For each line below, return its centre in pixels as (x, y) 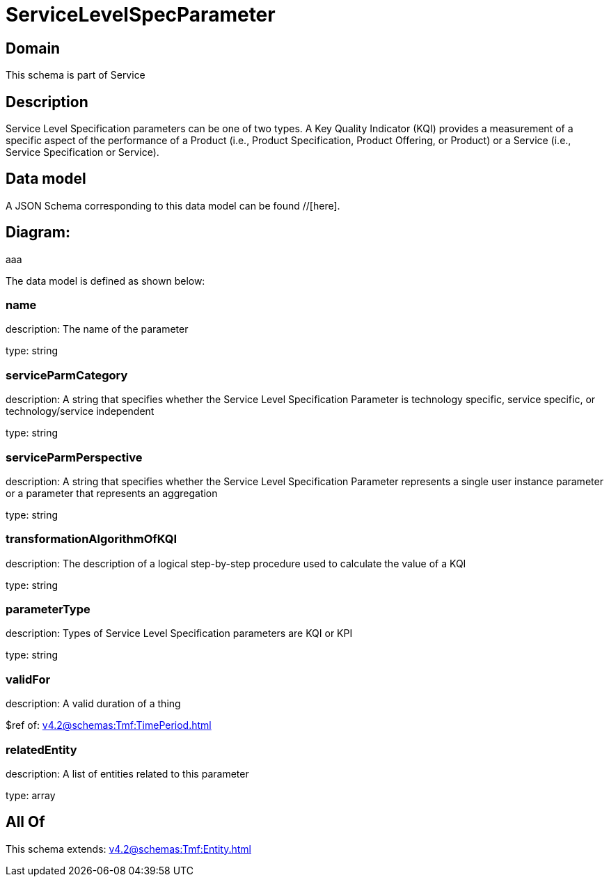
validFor (28, 679)
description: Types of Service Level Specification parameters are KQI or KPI (179, 633)
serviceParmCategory (67, 375)
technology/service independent (80, 411)
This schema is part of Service (76, 75)
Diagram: (38, 233)
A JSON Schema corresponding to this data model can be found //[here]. (173, 205)
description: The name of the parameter (97, 329)
